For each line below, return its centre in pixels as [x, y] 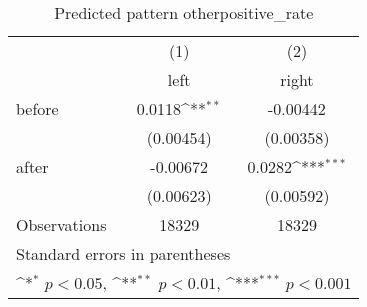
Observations [61, 224]
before [37, 108]
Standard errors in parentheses [123, 253]
